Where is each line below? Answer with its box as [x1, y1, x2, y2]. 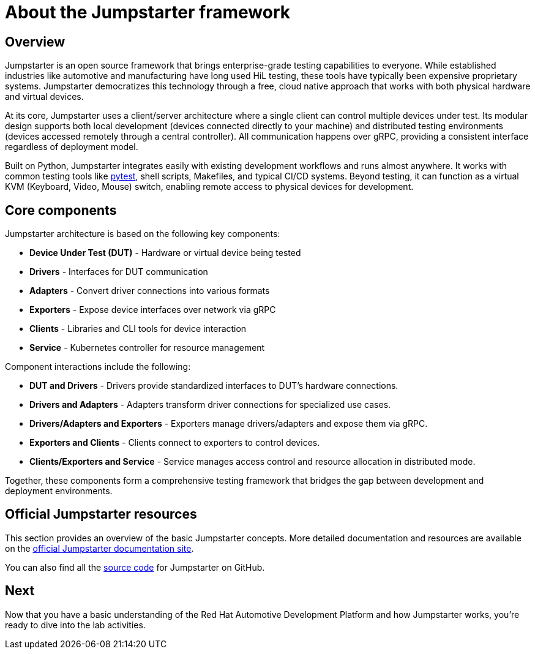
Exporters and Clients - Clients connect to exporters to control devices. [29, 437, 320, 448]
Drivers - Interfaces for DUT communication [29, 266, 208, 277]
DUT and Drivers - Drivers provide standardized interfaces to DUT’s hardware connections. [29, 380, 398, 391]
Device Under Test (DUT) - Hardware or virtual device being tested [29, 247, 301, 258]
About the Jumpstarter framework [5, 2, 291, 23]
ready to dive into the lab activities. [5, 619, 146, 630]
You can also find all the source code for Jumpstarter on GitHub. [5, 562, 265, 573]
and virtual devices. [5, 91, 84, 102]
